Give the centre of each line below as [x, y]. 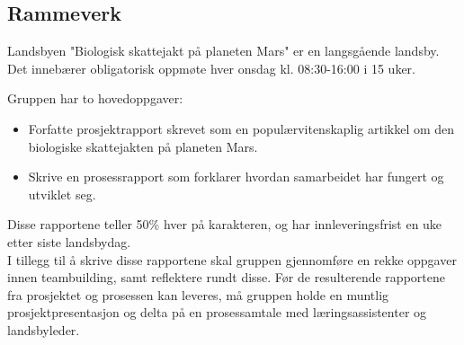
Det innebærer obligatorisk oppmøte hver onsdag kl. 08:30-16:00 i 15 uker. [212, 68]
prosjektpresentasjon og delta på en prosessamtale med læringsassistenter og [217, 312]
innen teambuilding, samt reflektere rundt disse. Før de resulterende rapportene [226, 277]
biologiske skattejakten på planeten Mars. [143, 146]
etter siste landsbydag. [69, 241]
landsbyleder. [44, 329]
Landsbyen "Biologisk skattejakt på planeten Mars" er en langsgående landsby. [223, 51]
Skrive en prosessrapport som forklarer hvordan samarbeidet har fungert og [236, 177]
